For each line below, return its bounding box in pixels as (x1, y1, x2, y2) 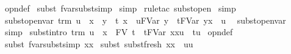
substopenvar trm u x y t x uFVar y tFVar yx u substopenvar (4, 13, 286, 26)
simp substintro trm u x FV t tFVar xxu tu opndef (4, 25, 233, 38)
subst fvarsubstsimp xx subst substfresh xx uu (4, 37, 193, 50)
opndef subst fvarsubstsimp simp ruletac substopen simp (4, 2, 236, 14)
